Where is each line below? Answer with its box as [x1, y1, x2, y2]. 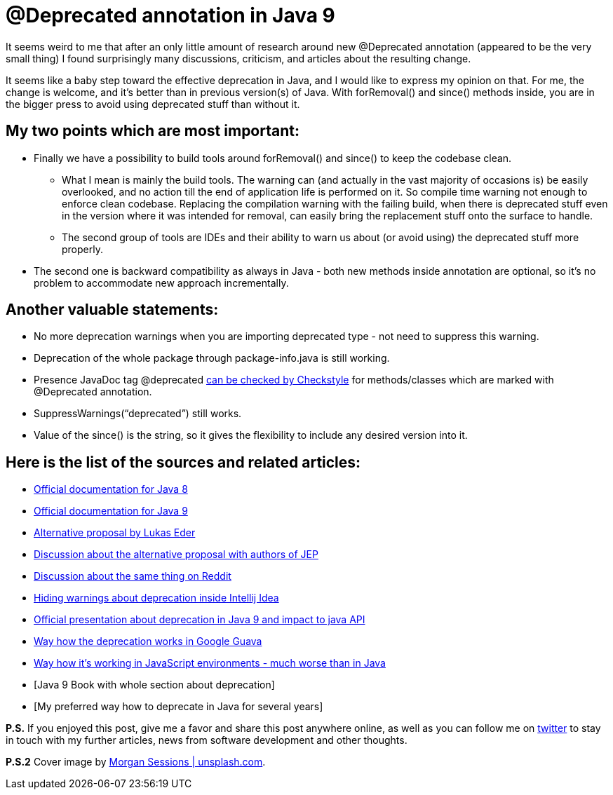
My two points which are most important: [6, 122, 299, 140]
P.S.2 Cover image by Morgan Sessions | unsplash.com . [6, 756, 266, 768]
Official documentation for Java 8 [34, 483, 188, 496]
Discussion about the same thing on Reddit [34, 570, 231, 583]
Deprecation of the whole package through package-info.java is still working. [34, 352, 390, 365]
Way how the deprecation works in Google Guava [34, 635, 262, 648]
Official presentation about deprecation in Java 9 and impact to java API [34, 613, 365, 626]
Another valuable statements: [6, 301, 219, 319]
